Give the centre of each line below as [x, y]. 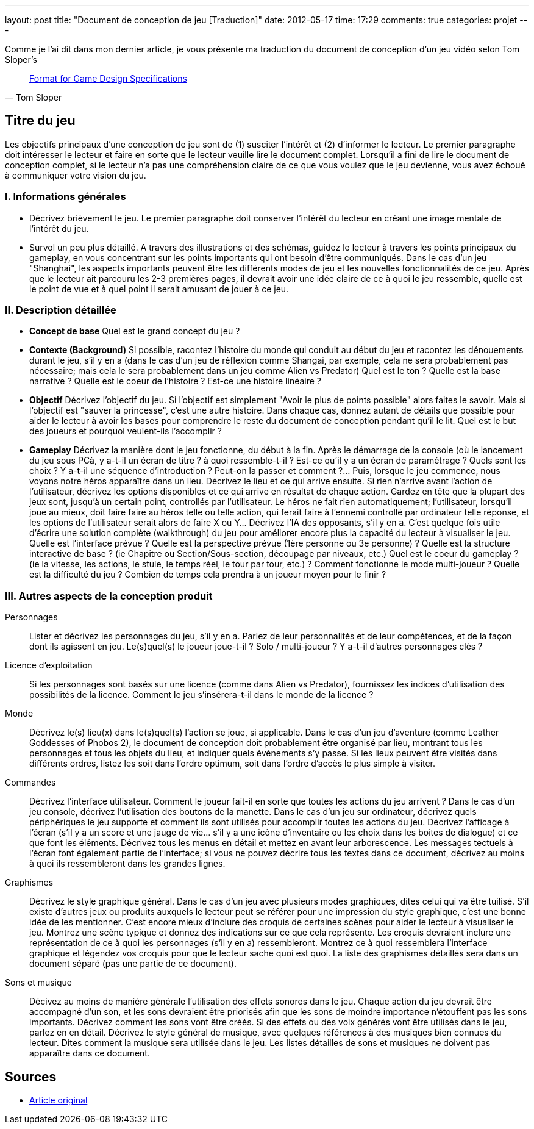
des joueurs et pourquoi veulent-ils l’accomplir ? [126, 431]
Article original [59, 1100]
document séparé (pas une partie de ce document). [133, 964]
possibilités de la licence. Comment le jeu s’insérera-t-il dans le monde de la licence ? [201, 695]
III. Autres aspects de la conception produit [109, 596]
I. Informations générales [66, 197]
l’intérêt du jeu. [59, 228]
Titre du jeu [40, 121]
